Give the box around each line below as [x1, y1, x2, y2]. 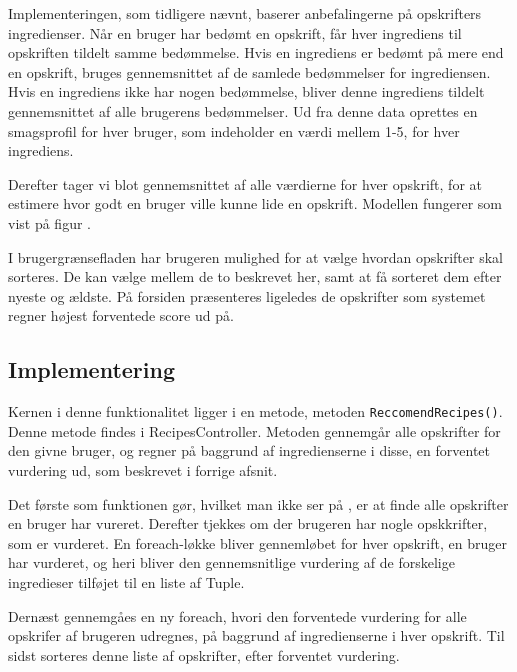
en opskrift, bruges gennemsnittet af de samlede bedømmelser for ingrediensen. [8, 61, 491, 82]
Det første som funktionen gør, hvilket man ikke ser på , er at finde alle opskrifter [8, 493, 509, 514]
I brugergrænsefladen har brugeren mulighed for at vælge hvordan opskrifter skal [8, 246, 503, 267]
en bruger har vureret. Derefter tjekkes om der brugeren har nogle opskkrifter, [8, 513, 488, 534]
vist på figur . [8, 212, 91, 233]
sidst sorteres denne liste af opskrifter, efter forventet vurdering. [8, 644, 400, 665]
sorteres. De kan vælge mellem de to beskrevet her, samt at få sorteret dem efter [8, 266, 502, 287]
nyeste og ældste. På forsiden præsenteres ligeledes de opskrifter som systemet [8, 285, 486, 306]
